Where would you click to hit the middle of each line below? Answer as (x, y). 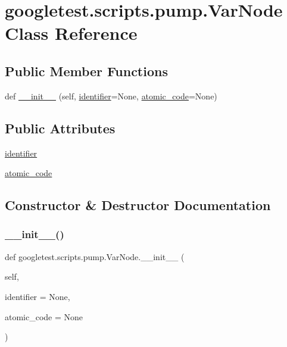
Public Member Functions (86, 71)
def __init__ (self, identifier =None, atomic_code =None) (111, 96)
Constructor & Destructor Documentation (138, 205)
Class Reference (71, 33)
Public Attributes (60, 128)
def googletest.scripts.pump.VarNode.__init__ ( (95, 256)
